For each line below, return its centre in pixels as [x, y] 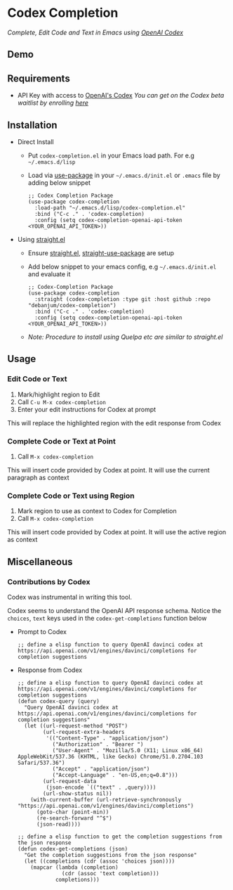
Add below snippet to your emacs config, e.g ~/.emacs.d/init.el [122, 266]
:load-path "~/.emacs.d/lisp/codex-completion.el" [110, 208]
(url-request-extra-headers [84, 732]
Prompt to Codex [42, 631]
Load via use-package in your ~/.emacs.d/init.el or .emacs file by [124, 175]
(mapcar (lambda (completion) [74, 867]
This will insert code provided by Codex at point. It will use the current [108, 470]
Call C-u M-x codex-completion [62, 401]
